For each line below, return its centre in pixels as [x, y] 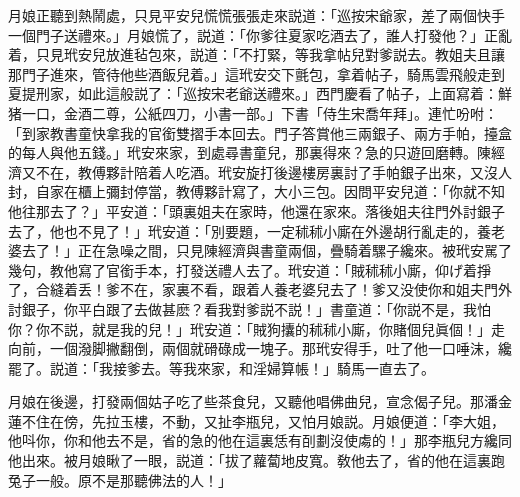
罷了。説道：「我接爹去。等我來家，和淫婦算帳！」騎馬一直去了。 [221, 367]
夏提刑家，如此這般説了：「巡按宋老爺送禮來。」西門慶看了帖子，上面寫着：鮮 [260, 93]
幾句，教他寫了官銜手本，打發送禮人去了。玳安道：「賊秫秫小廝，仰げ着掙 [249, 269]
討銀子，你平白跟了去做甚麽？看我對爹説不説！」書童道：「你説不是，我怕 [249, 308]
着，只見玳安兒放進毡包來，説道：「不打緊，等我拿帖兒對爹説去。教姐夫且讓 [256, 54]
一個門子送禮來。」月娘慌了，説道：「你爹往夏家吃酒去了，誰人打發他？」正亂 [260, 34]
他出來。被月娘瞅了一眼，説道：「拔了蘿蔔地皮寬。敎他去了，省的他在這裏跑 [256, 460]
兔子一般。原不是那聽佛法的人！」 [120, 479]
